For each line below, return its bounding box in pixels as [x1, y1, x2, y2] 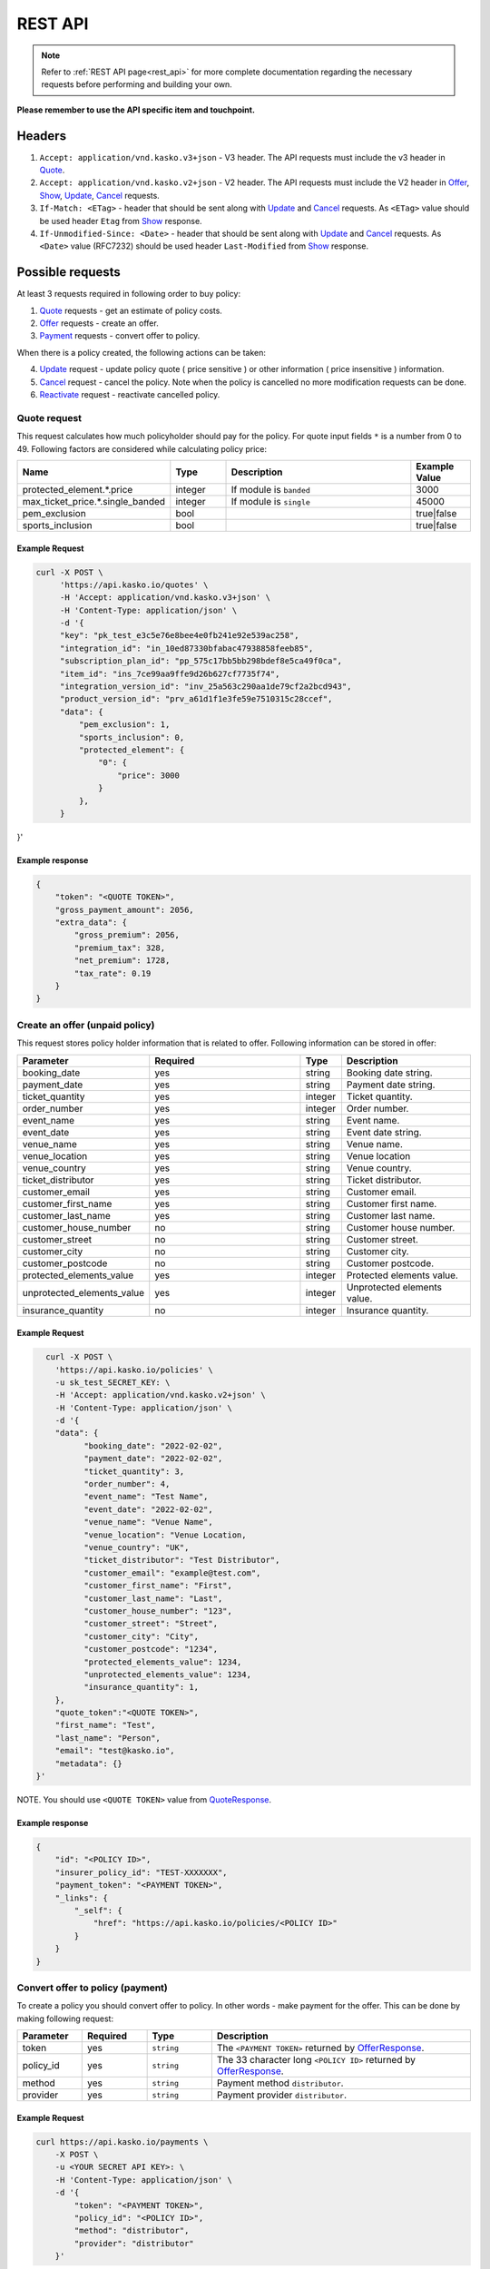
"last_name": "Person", [54, 1733, 161, 1743]
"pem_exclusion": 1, [78, 720, 171, 730]
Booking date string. [346, 1066, 433, 1079]
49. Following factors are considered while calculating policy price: [16, 443, 268, 454]
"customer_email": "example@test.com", [83, 1567, 261, 1578]
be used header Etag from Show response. [39, 215, 203, 226]
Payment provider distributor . [216, 2088, 348, 2101]
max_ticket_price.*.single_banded [22, 495, 166, 507]
